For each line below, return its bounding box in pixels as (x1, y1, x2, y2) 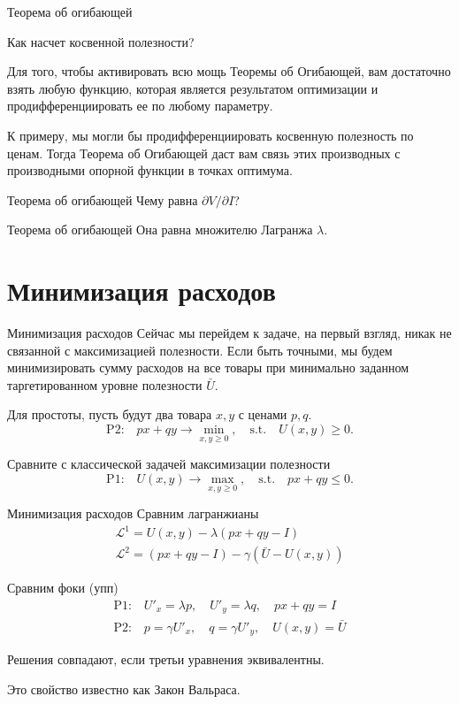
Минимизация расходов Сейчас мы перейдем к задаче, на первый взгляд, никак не (7, 324, 452, 342)
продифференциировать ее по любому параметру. (7, 96, 273, 115)
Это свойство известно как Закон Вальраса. (7, 679, 241, 698)
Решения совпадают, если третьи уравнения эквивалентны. (7, 650, 325, 668)
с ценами (238, 405, 287, 424)
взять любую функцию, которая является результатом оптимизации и (7, 79, 379, 97)
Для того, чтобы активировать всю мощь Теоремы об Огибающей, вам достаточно (7, 62, 451, 80)
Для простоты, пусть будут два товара (7, 405, 212, 424)
